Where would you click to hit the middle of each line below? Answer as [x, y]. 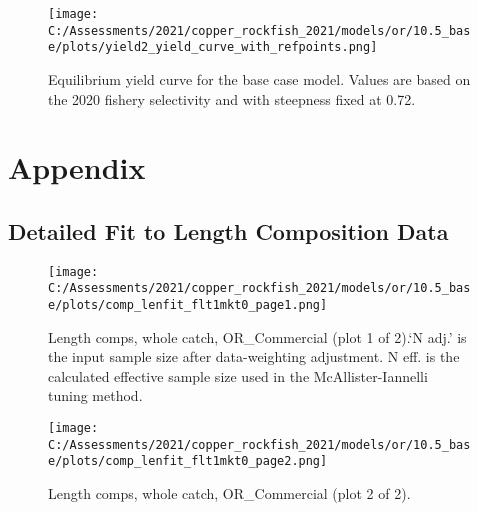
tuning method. [95, 395]
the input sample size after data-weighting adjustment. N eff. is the [254, 356]
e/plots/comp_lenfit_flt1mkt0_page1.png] [188, 305]
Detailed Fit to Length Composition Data [228, 230]
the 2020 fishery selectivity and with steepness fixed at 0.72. [232, 98]
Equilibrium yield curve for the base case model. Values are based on [259, 78]
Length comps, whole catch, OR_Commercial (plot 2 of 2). [229, 493]
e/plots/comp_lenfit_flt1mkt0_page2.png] [188, 461]
